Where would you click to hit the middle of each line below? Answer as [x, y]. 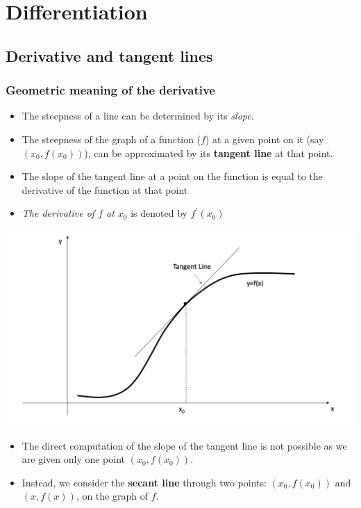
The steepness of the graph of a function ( [111, 139]
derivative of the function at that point [105, 189]
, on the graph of [112, 496]
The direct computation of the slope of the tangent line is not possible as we [184, 445]
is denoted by [159, 213]
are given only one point [74, 459]
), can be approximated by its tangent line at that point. [209, 153]
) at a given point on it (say [265, 139]
